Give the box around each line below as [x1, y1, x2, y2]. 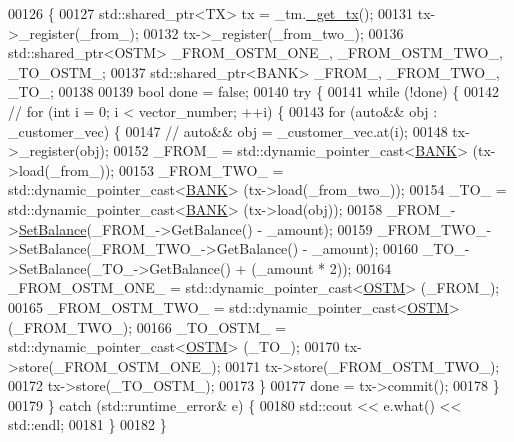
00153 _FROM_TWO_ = [118, 159, 284, 180]
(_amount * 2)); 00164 [251, 257, 392, 278]
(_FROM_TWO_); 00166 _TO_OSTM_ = [8, 316, 287, 337]
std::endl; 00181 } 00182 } [8, 414, 167, 435]
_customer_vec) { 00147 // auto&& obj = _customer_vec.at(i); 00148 [8, 120, 448, 141]
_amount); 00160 [312, 238, 418, 259]
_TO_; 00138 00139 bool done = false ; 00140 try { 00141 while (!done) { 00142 [8, 81, 499, 102]
